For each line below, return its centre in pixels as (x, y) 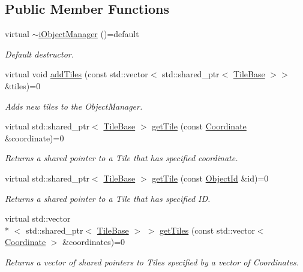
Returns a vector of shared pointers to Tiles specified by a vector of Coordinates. (152, 262)
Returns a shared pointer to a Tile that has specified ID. (108, 198)
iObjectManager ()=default (89, 34)
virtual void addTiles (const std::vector (76, 74)
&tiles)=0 (23, 85)
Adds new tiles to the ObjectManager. (74, 106)
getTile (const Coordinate (199, 126)
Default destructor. (40, 54)
